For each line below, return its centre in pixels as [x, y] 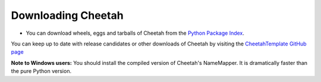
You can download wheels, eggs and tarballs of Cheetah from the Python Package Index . [135, 33]
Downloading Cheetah [67, 15]
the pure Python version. [41, 71]
